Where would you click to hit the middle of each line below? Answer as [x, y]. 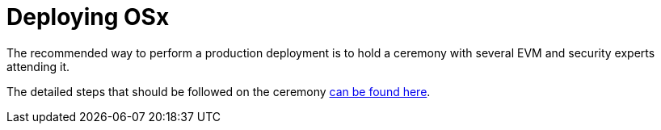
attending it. [38, 66]
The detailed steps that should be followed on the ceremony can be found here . [219, 91]
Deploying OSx [88, 17]
